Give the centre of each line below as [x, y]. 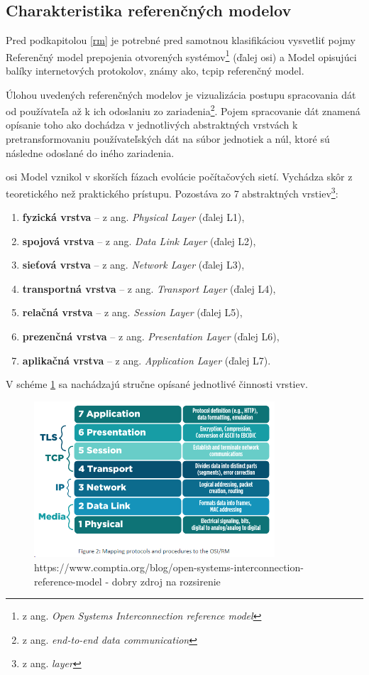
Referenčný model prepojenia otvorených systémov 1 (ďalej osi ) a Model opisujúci [181, 55]
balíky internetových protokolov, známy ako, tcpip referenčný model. [155, 71]
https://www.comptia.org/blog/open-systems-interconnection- [169, 567]
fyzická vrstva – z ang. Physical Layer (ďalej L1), [133, 217]
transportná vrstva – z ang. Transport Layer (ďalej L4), [149, 288]
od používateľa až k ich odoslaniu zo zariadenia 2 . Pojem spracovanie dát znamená [183, 110]
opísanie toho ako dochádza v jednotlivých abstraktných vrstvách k [152, 125]
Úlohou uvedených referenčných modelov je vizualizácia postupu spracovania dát [181, 94]
